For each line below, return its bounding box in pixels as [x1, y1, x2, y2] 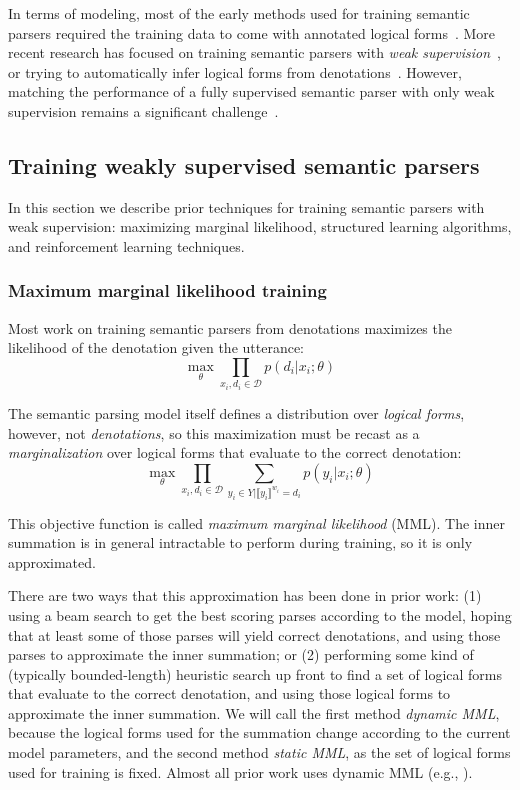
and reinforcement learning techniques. [8, 235, 245, 256]
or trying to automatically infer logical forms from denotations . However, [8, 61, 462, 82]
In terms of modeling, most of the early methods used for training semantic [8, 3, 470, 23]
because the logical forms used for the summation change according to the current [8, 722, 511, 743]
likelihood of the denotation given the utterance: [8, 337, 305, 358]
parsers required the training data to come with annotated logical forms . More [8, 22, 496, 43]
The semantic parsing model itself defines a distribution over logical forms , [8, 402, 465, 423]
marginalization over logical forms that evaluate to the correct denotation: [8, 442, 462, 463]
